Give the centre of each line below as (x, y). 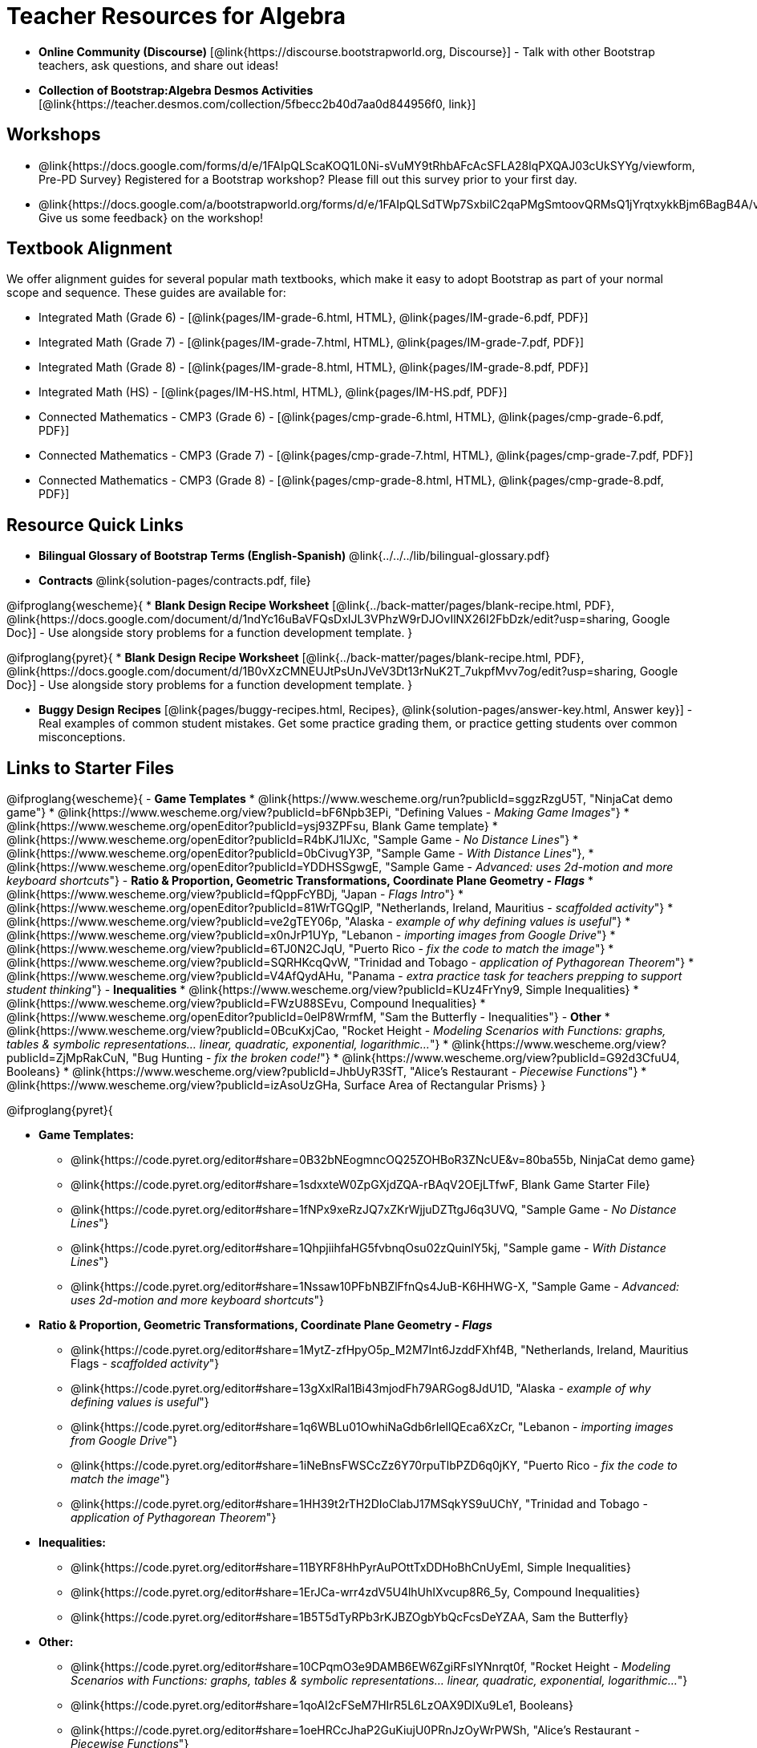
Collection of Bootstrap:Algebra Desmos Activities (176, 90)
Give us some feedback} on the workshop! (151, 217)
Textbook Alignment (89, 249)
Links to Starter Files (91, 768)
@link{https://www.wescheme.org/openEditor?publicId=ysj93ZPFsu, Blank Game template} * (252, 826)
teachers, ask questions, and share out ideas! (158, 65)
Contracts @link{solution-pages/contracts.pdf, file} (175, 581)
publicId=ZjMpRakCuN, (68, 1058)
